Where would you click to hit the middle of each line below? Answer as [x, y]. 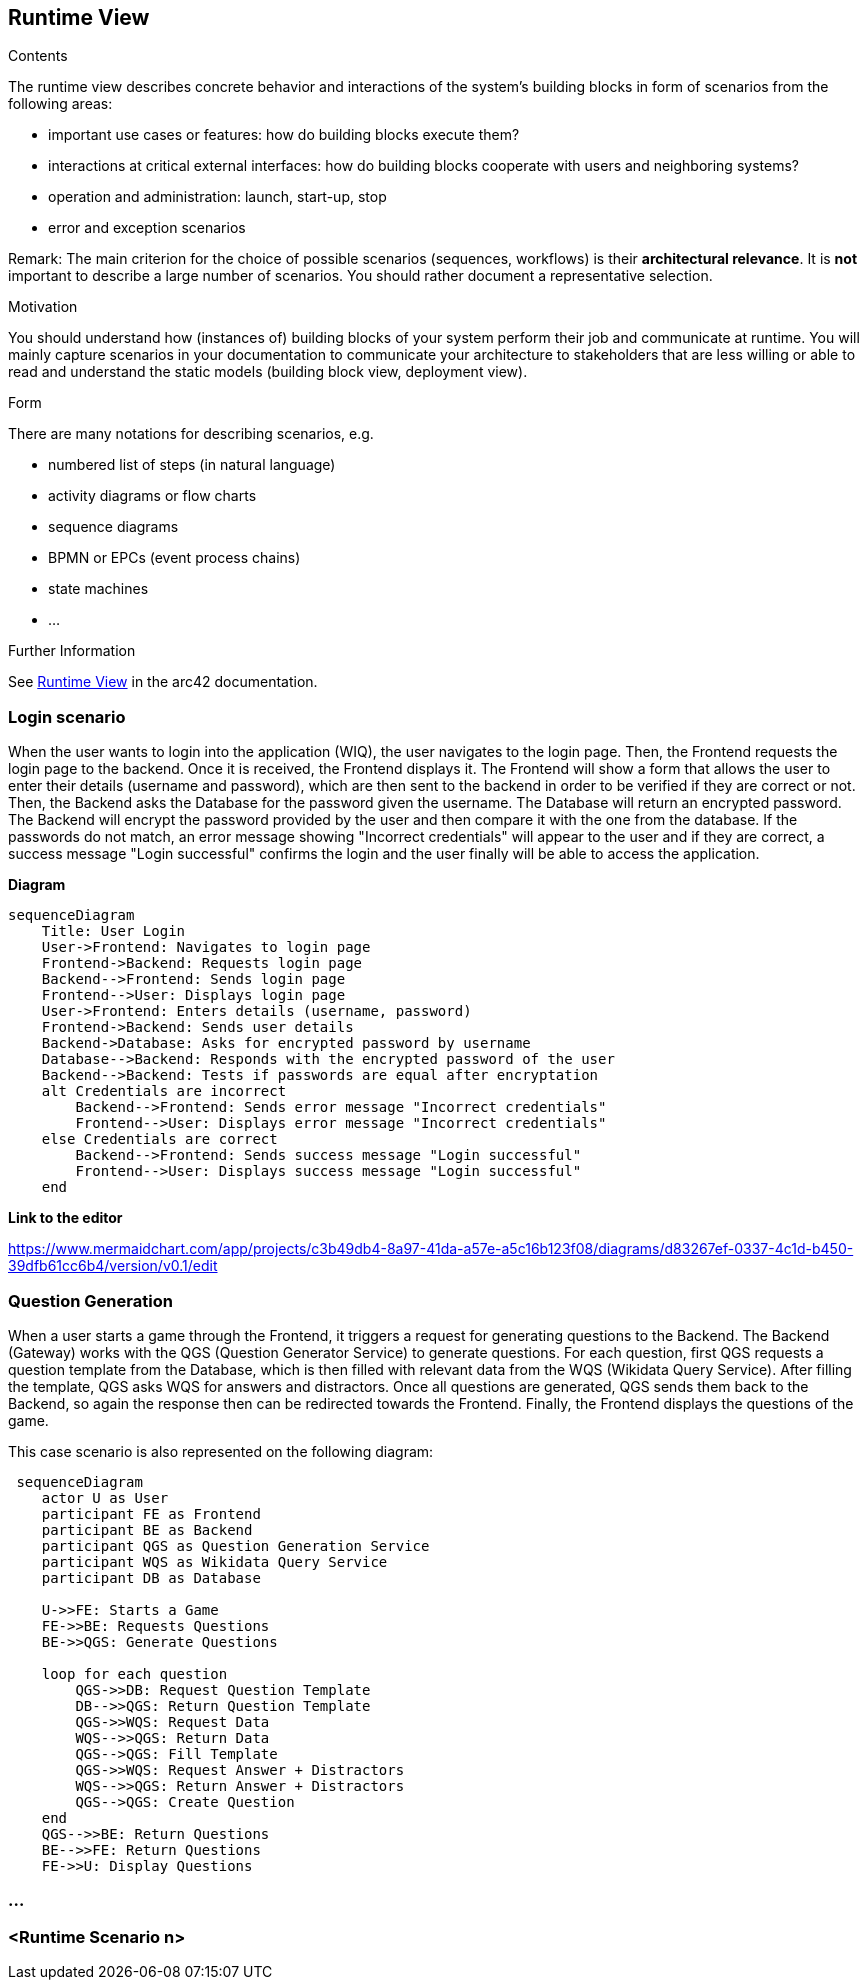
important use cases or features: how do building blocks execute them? [284, 135]
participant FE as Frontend [151, 1513]
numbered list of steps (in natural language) [192, 465]
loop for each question [134, 1673]
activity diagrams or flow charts [152, 496]
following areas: [60, 104]
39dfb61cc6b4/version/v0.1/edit [113, 1266]
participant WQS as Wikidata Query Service [214, 1561]
